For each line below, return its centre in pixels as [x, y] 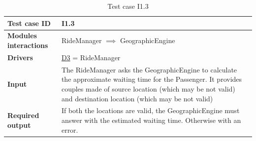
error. [70, 129]
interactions [28, 45]
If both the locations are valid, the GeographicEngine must [150, 110]
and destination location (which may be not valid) [137, 98]
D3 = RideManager [91, 57]
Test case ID [29, 23]
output [19, 125]
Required [23, 115]
